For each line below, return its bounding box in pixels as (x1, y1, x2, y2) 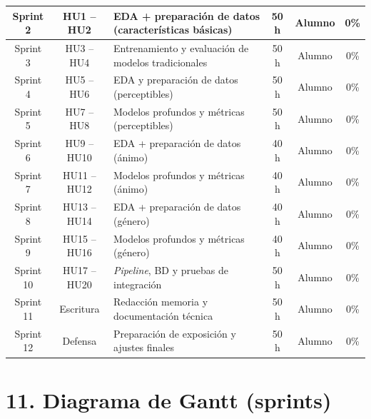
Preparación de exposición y (113, 325, 236, 340)
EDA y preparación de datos (113, 72, 238, 87)
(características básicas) (113, 22, 233, 37)
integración (113, 276, 162, 291)
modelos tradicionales (113, 54, 208, 69)
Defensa (62, 333, 97, 348)
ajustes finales (113, 340, 174, 355)
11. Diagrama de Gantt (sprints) (6, 385, 332, 414)
